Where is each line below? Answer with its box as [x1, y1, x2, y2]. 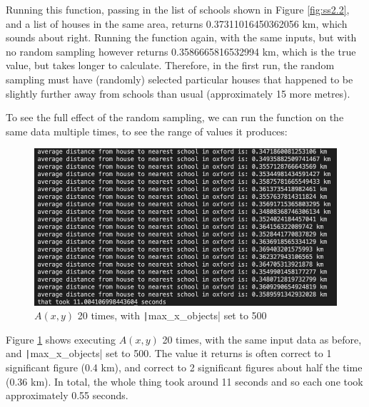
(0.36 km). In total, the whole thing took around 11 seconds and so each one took [6, 373, 363, 388]
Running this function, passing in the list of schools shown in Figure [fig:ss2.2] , [6, 2, 350, 16]
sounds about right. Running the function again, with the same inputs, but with [6, 30, 357, 45]
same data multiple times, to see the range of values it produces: [6, 123, 288, 138]
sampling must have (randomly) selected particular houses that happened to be [6, 71, 353, 86]
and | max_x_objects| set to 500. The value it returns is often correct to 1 [6, 346, 332, 361]
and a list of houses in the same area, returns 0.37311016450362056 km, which [6, 16, 348, 31]
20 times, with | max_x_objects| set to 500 [77, 308, 267, 323]
